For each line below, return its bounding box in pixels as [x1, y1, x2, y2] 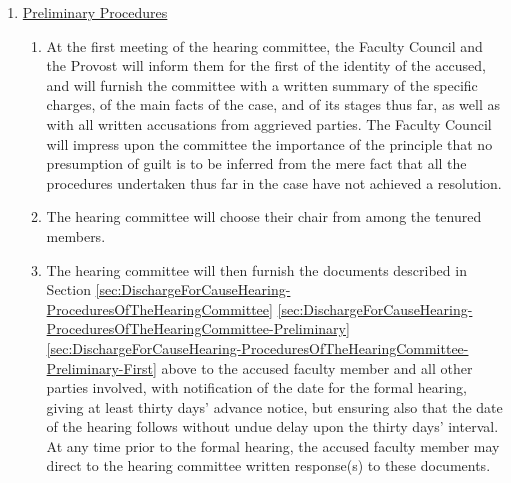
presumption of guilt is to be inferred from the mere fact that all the [46, 153, 467, 174]
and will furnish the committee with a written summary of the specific [46, 74, 478, 95]
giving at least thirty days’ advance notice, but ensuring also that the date [46, 396, 503, 417]
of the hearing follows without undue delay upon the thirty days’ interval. [46, 416, 499, 437]
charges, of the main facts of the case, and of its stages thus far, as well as [46, 94, 500, 115]
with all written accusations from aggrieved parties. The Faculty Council [46, 113, 492, 134]
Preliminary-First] [46, 357, 157, 378]
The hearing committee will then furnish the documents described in [46, 259, 467, 280]
